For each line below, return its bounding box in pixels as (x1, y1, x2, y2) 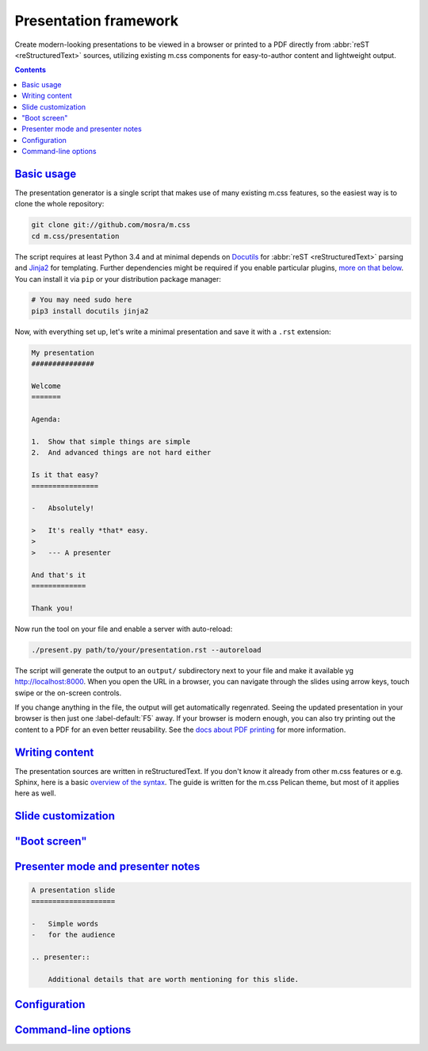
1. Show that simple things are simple (31, 437, 190, 446)
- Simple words (31, 919, 99, 928)
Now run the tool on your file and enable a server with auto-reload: (14, 624, 233, 633)
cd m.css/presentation (31, 231, 120, 241)
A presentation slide (31, 886, 116, 895)
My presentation (31, 348, 95, 357)
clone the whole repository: (14, 199, 105, 209)
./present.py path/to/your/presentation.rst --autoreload (31, 645, 262, 654)
